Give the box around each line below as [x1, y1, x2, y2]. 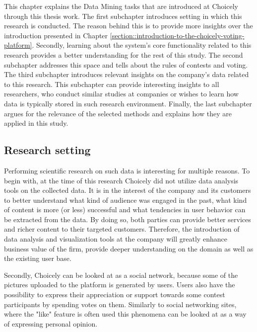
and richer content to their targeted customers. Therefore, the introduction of [4, 224, 240, 234]
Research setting [4, 142, 91, 158]
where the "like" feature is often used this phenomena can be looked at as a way [4, 309, 247, 319]
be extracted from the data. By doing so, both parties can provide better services [4, 214, 251, 224]
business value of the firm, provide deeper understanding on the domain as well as [4, 243, 254, 253]
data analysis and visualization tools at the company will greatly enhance [4, 234, 227, 244]
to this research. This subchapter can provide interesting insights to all [4, 79, 219, 89]
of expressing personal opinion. [4, 318, 98, 329]
